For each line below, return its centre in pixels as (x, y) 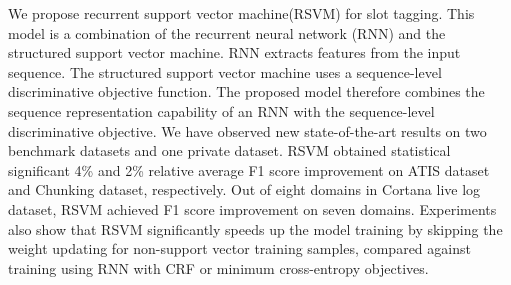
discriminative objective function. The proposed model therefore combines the (246, 91)
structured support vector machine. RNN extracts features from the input (234, 52)
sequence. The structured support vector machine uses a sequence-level (225, 71)
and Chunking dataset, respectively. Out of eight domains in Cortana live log (244, 189)
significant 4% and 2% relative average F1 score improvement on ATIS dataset (249, 169)
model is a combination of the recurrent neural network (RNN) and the (227, 32)
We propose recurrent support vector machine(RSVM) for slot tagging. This (241, 13)
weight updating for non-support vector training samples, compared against (239, 248)
